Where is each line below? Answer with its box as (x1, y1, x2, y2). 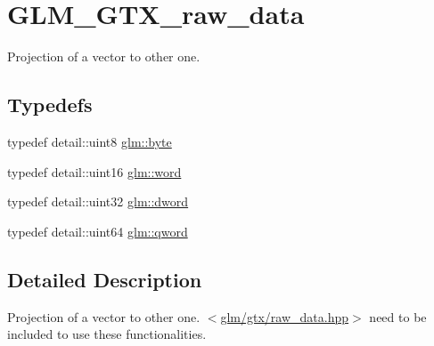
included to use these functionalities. (7, 325, 207, 343)
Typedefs (7, 91, 93, 118)
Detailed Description (7, 265, 202, 293)
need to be (369, 307, 427, 326)
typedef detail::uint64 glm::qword (7, 221, 188, 240)
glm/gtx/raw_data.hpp (220, 307, 349, 326)
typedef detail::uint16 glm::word (7, 162, 182, 181)
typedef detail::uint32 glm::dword (7, 192, 189, 211)
